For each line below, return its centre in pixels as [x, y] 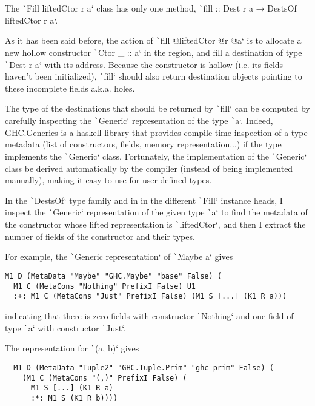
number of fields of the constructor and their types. [100, 236]
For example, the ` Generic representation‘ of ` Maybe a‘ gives [119, 256]
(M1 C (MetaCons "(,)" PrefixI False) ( [104, 378]
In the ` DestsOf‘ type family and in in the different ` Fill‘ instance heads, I [144, 200]
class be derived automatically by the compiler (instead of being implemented [149, 168]
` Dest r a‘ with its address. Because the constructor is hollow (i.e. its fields [144, 64]
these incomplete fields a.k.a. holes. [70, 88]
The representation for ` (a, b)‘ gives [72, 348]
